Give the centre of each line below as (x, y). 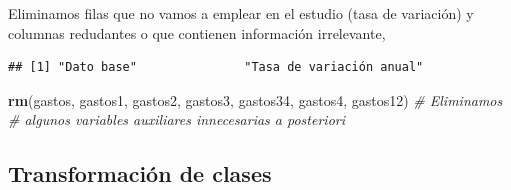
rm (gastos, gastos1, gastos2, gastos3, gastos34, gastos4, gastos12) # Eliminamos (255, 99)
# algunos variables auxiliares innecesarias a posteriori (176, 119)
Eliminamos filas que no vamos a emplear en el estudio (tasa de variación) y (241, 13)
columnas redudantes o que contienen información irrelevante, (197, 32)
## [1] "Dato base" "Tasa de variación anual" (216, 67)
